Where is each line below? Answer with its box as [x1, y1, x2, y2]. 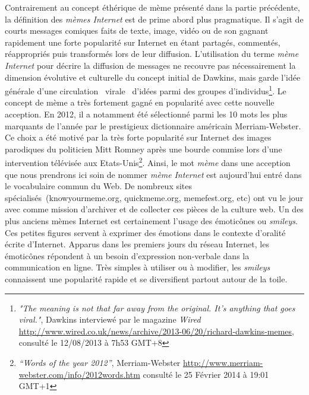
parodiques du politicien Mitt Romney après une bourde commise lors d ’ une [5, 142, 282, 155]
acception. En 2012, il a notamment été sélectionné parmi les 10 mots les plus [5, 108, 288, 120]
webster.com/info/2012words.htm [18, 368, 140, 380]
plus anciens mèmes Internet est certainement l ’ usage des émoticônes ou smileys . [5, 215, 298, 227]
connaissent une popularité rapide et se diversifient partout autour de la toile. [5, 272, 288, 285]
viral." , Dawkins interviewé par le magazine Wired [18, 313, 201, 326]
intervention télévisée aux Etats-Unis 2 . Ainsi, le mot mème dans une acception [5, 155, 291, 169]
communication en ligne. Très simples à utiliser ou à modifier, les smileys [5, 261, 270, 273]
